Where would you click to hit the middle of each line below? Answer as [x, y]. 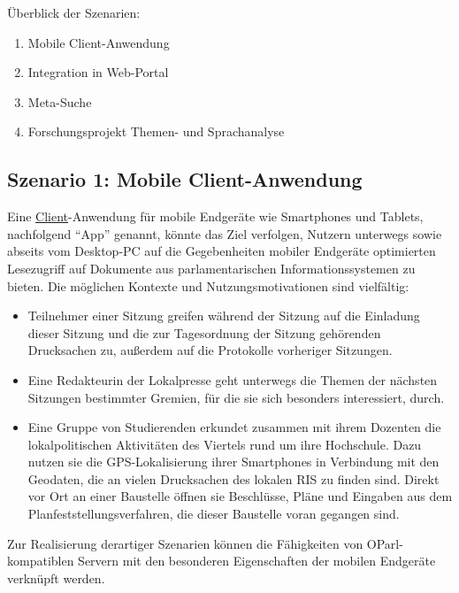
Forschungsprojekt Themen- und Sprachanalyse [156, 131]
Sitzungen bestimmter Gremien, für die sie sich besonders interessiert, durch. [236, 397]
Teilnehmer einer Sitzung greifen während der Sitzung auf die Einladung [224, 316]
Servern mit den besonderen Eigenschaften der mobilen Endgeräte [257, 561]
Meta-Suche [60, 101]
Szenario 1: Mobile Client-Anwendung [185, 179]
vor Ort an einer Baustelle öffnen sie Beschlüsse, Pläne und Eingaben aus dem [240, 496]
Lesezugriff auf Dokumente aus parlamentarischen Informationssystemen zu [211, 268]
